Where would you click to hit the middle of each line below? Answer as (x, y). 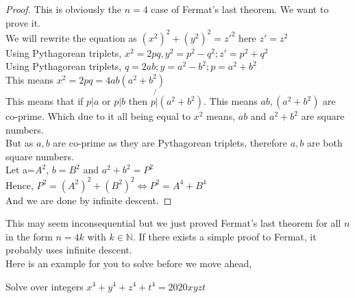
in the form (29, 236)
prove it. (23, 22)
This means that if (45, 101)
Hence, (20, 185)
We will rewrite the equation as (71, 37)
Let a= (20, 170)
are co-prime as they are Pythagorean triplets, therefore (170, 143)
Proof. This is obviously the (63, 9)
